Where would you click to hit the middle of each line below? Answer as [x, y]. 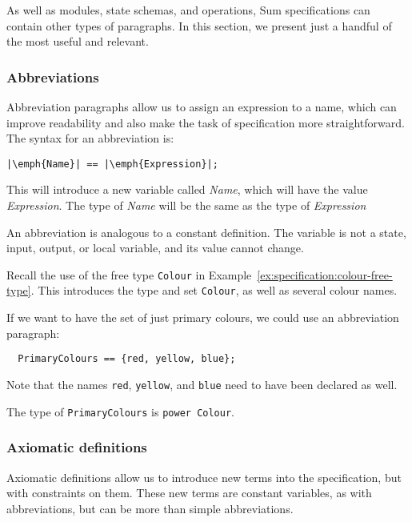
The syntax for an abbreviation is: [90, 138]
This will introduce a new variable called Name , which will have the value [187, 189]
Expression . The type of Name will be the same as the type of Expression [186, 205]
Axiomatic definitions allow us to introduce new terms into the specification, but [204, 477]
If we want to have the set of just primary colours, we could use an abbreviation [203, 317]
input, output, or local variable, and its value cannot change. [155, 248]
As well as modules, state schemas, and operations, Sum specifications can [188, 10]
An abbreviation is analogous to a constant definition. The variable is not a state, [206, 232]
